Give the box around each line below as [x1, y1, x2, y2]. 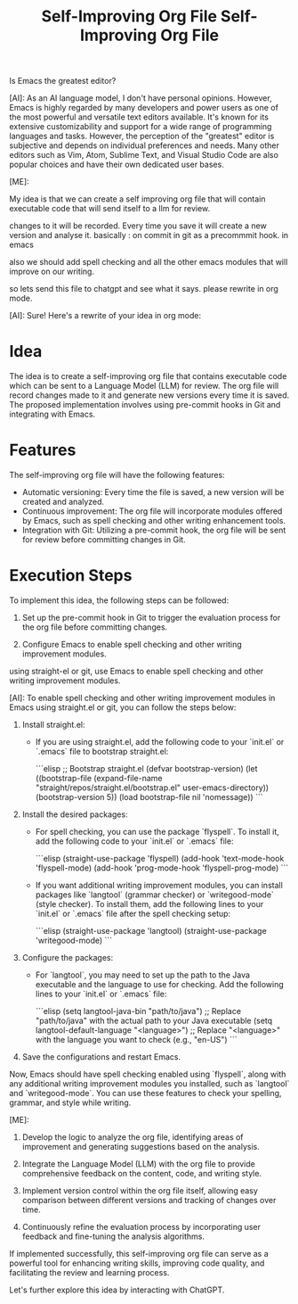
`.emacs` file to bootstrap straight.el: [35, 747, 169, 756]
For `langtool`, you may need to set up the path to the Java [35, 970, 251, 980]
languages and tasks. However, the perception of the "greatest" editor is [9, 131, 275, 142]
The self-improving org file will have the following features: [9, 470, 225, 481]
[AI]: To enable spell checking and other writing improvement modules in [9, 693, 276, 703]
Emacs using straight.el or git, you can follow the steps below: [9, 702, 237, 713]
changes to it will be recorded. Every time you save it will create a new [9, 220, 267, 231]
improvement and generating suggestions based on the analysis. [21, 1142, 260, 1151]
